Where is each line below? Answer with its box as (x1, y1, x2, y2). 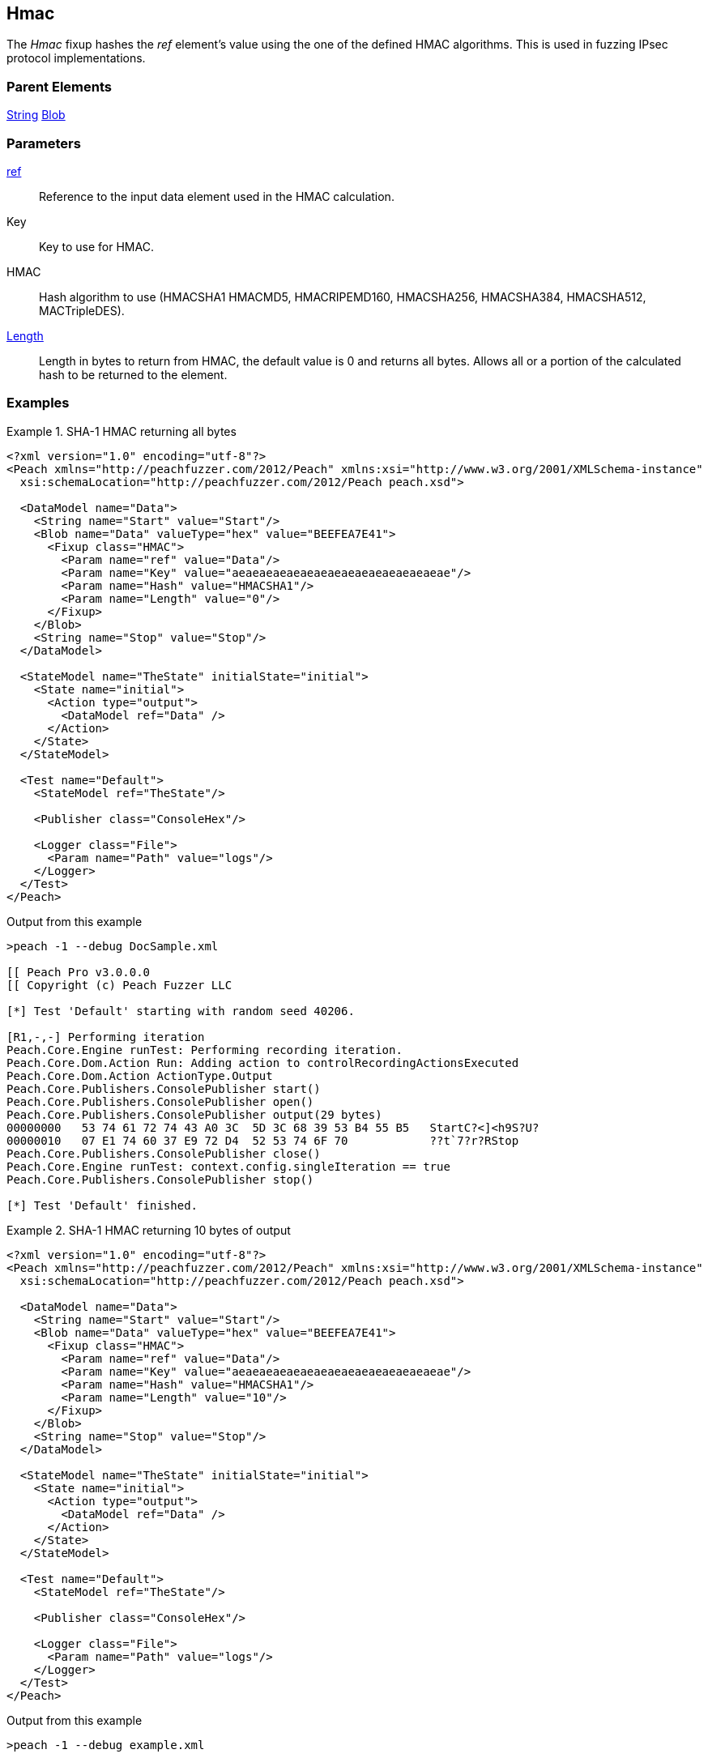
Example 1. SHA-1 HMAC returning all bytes (6, 424, 237, 438)
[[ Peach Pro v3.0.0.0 (6, 965, 151, 979)
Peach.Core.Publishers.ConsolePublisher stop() (6, 1172, 314, 1186)
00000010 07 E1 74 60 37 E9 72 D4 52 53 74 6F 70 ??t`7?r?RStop (6, 1133, 519, 1147)
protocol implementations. (6, 51, 146, 66)
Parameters (6, 134, 81, 151)
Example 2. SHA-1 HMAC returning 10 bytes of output (6, 1222, 291, 1237)
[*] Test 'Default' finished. (6, 1198, 198, 1212)
